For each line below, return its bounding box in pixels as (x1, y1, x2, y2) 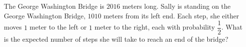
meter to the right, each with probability (94, 22, 215, 32)
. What (221, 22, 243, 32)
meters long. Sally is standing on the (122, 1, 231, 11)
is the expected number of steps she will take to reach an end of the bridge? (4, 34, 229, 44)
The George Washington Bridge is (4, 1, 104, 11)
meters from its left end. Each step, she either (103, 10, 239, 20)
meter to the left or (29, 22, 87, 32)
